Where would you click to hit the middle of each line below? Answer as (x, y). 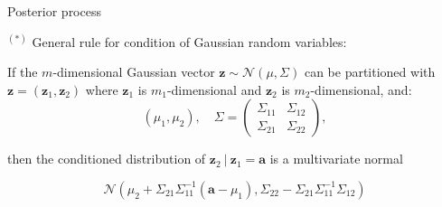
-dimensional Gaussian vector (134, 72)
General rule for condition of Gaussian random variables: (189, 41)
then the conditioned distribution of (107, 159)
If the (23, 72)
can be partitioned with (370, 72)
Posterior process (54, 11)
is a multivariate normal (336, 159)
